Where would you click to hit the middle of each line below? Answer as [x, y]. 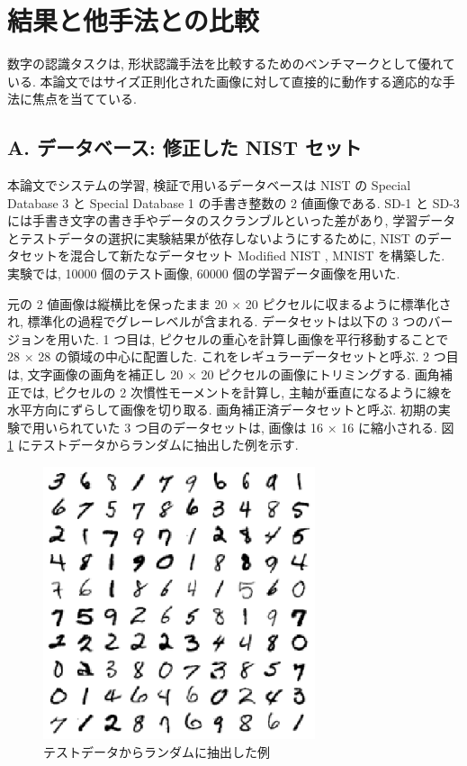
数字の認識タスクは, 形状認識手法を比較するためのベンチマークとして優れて [231, 64]
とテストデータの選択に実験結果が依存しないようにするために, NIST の [217, 237]
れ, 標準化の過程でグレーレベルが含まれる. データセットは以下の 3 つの [218, 321]
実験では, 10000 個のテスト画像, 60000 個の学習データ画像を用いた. [204, 274]
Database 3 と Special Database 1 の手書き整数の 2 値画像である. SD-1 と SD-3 [233, 202]
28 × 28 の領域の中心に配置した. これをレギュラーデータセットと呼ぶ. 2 [218, 356]
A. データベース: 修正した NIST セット [185, 147]
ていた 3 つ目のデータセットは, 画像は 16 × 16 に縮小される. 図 [268, 427]
